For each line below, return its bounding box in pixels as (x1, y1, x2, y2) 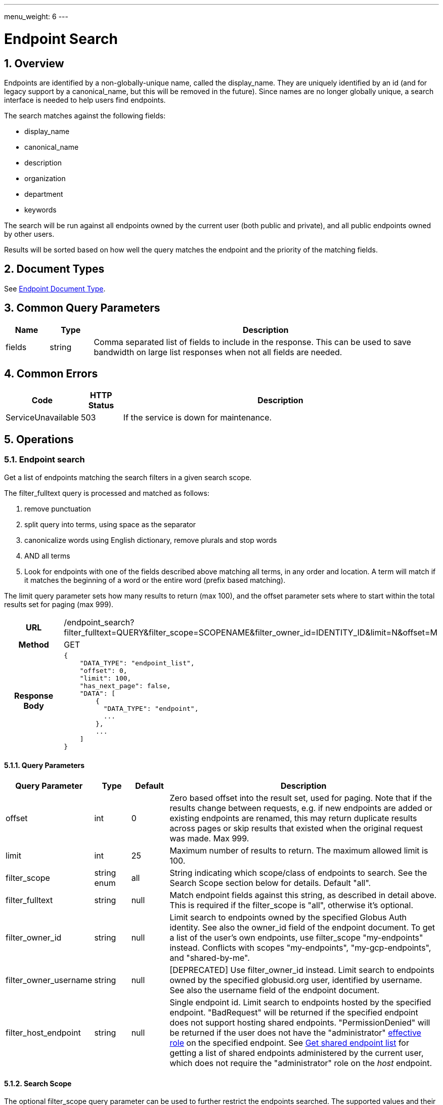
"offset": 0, (79, 666, 127, 674)
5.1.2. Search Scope (4, 1079, 72, 1088)
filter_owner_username (6, 974, 93, 985)
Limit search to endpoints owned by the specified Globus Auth (169, 912, 407, 922)
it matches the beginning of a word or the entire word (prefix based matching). (24, 575, 286, 584)
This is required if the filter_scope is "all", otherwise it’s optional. (169, 900, 414, 910)
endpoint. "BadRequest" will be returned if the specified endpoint (169, 1007, 418, 1017)
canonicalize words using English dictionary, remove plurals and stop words (24, 535, 277, 544)
